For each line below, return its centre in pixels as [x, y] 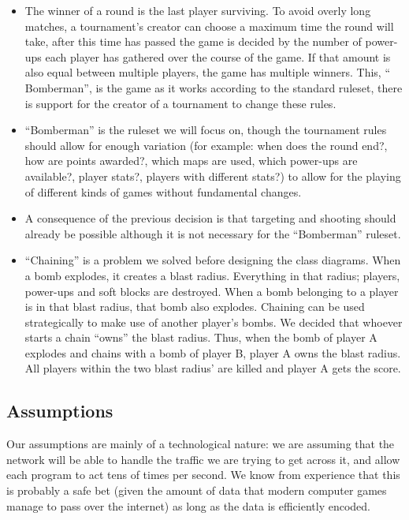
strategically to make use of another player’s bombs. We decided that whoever [214, 322]
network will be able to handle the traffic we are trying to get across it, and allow [203, 459]
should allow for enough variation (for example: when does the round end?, [206, 145]
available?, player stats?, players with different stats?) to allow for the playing [213, 176]
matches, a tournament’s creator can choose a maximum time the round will [209, 26]
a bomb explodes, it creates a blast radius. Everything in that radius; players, [212, 275]
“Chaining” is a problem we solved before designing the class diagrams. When [213, 260]
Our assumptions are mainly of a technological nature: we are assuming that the [201, 444]
